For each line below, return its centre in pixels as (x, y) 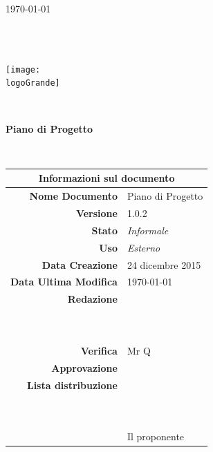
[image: (23, 69)
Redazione (92, 299)
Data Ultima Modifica (64, 282)
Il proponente (156, 436)
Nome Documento (73, 196)
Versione (96, 213)
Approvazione (84, 367)
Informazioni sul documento (106, 178)
